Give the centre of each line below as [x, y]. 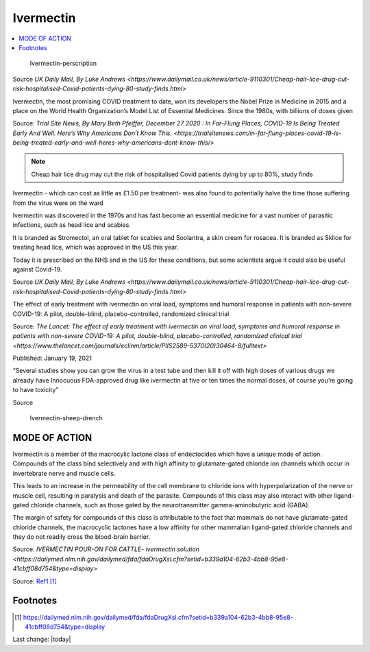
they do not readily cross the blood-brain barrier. [82, 537]
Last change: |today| [42, 639]
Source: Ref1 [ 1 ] [35, 581]
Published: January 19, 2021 [52, 358]
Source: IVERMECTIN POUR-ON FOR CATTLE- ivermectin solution [106, 549]
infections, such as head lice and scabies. [72, 225]
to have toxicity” [36, 390]
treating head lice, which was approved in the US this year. [96, 247]
